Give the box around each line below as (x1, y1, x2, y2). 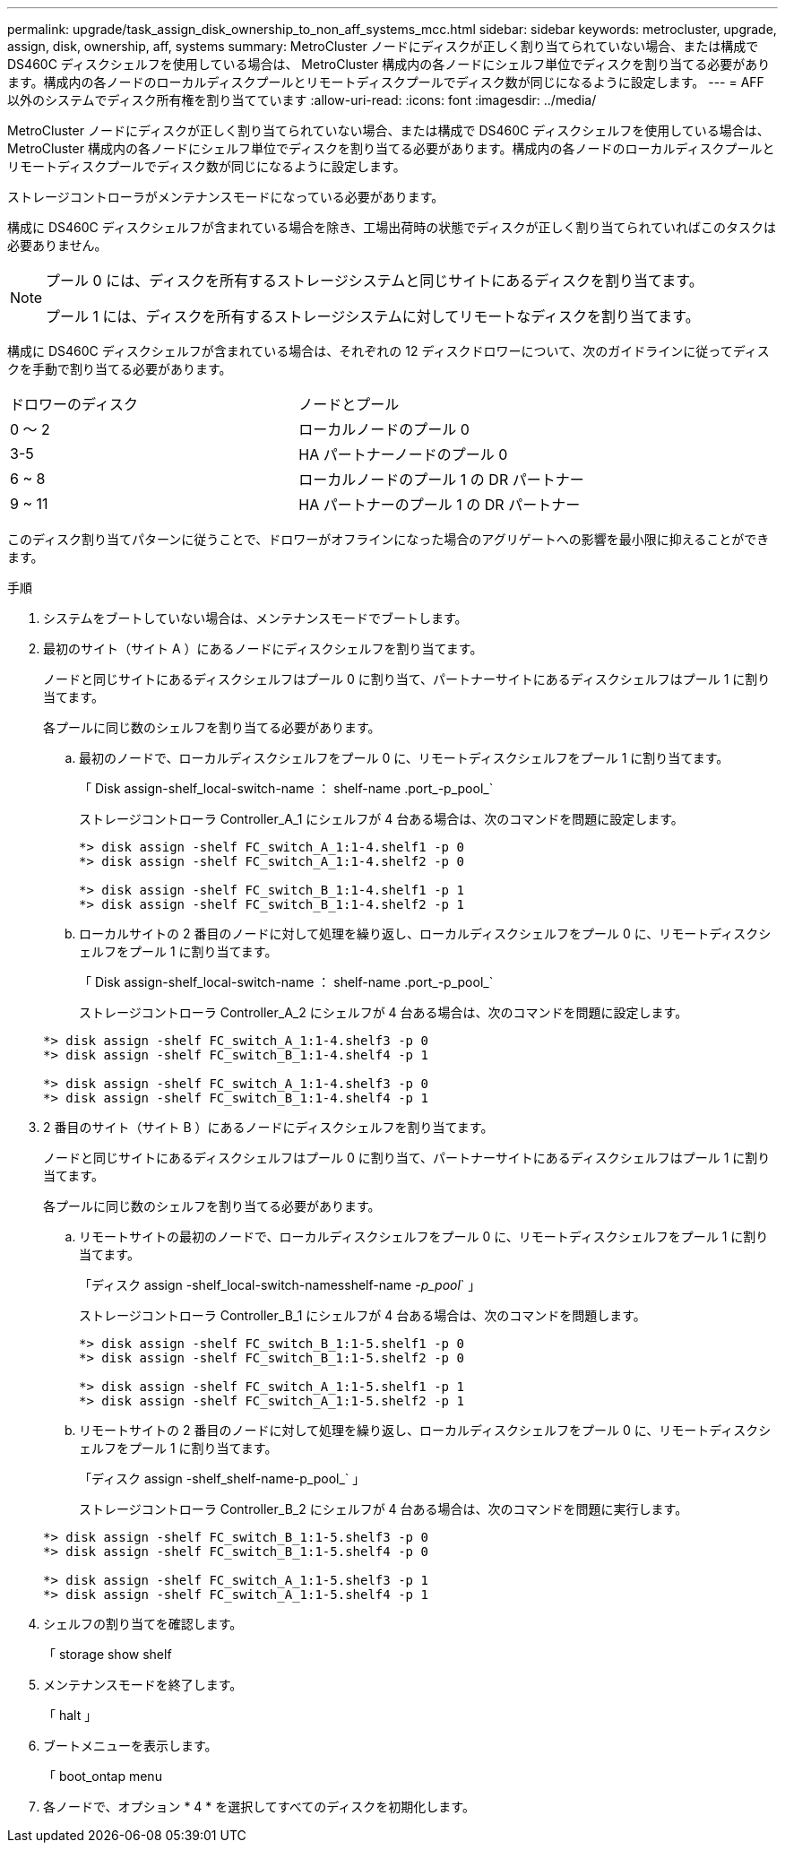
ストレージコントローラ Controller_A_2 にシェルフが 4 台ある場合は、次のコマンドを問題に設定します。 (79, 1005, 688, 1020)
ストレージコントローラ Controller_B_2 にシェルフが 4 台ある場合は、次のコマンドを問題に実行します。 (79, 1501, 688, 1517)
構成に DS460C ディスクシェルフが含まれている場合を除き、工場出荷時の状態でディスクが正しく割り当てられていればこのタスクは (7, 220, 776, 235)
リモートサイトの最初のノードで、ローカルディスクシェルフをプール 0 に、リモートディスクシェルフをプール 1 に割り (79, 1229, 769, 1244)
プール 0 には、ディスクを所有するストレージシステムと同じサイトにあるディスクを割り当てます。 (46, 272, 703, 290)
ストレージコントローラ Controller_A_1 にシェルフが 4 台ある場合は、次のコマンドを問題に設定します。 (79, 811, 684, 826)
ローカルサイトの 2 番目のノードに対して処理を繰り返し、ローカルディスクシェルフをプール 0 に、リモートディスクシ (79, 926, 772, 941)
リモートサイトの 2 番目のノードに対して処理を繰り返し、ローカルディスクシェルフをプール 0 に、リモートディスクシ (79, 1422, 772, 1438)
